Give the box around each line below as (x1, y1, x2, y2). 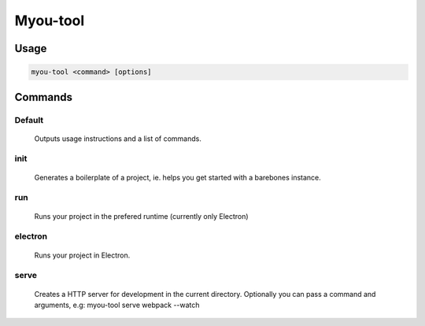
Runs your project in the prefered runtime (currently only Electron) (34, 211, 249, 220)
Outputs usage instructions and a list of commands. (34, 134, 202, 143)
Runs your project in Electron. (34, 250, 131, 260)
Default (14, 114, 44, 125)
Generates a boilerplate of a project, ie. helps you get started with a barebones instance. (34, 172, 322, 182)
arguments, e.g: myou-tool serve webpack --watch (34, 300, 200, 309)
